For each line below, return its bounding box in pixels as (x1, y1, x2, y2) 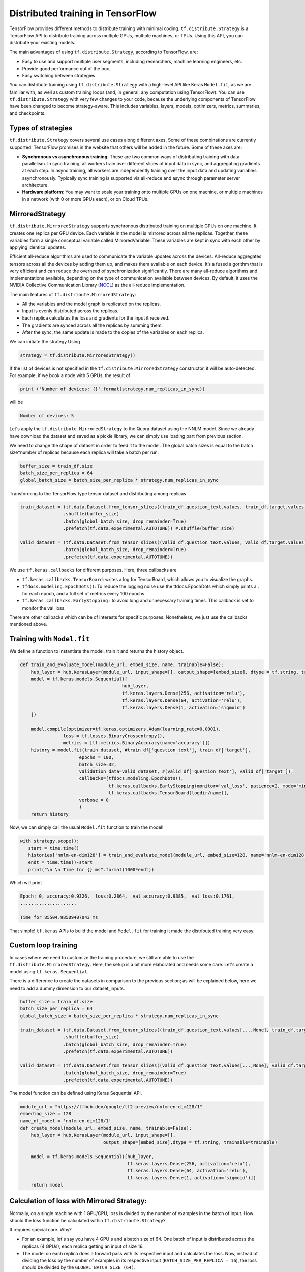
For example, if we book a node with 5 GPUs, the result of (9, 372, 131, 379)
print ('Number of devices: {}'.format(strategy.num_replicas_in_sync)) (20, 386, 205, 392)
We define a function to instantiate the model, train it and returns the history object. (9, 648, 184, 654)
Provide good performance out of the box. (22, 65, 111, 71)
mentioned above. (9, 621, 48, 627)
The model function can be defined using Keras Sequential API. (9, 1090, 142, 1096)
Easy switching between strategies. (22, 72, 97, 78)
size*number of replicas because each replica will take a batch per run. (9, 449, 159, 455)
